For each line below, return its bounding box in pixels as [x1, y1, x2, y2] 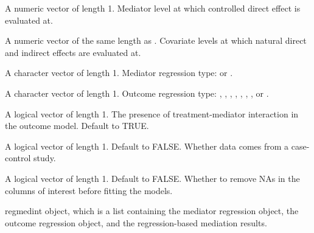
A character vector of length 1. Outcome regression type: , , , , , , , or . [5, 86, 269, 99]
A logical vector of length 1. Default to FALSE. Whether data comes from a [5, 139, 289, 152]
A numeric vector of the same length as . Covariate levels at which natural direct [5, 34, 307, 47]
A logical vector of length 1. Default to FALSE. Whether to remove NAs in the [5, 172, 300, 184]
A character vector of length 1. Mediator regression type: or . [5, 66, 233, 79]
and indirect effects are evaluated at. [5, 46, 141, 58]
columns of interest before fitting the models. [5, 184, 173, 196]
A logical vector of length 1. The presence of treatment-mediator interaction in [5, 107, 299, 120]
